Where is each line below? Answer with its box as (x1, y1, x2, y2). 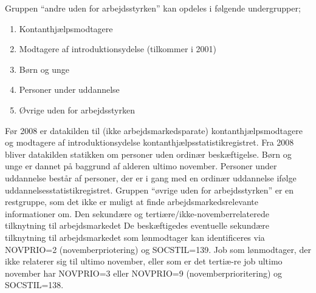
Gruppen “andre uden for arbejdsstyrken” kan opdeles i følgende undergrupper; (5, 2, 301, 14)
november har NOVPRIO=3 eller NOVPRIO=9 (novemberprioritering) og (5, 266, 283, 279)
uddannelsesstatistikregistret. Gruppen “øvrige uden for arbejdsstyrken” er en (5, 183, 294, 196)
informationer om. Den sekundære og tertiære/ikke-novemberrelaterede (5, 207, 269, 220)
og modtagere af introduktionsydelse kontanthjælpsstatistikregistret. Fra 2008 (5, 136, 294, 149)
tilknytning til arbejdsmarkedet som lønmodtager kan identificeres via (5, 231, 265, 243)
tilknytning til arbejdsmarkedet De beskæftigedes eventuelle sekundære (5, 219, 270, 232)
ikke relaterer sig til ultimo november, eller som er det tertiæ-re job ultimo (5, 255, 283, 268)
